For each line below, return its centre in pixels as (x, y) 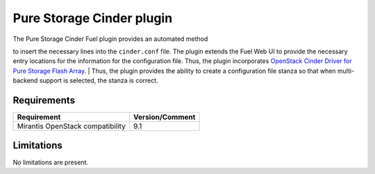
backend (25, 80)
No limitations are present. (50, 162)
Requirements (44, 100)
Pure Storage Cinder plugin (93, 18)
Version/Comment (164, 117)
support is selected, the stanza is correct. (99, 80)
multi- (346, 71)
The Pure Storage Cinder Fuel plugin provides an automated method (110, 39)
